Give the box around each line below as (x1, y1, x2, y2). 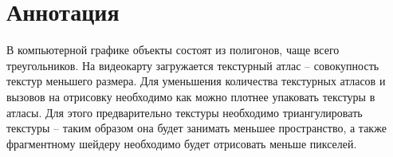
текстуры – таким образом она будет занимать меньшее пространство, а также (6, 120, 387, 136)
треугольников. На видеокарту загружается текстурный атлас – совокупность (6, 57, 379, 73)
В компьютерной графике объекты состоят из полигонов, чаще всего (6, 41, 340, 58)
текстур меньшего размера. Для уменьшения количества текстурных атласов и (6, 73, 386, 89)
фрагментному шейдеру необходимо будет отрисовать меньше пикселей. (6, 135, 357, 151)
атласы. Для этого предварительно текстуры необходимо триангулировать (6, 104, 363, 120)
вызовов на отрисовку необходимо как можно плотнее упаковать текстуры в (6, 88, 375, 104)
